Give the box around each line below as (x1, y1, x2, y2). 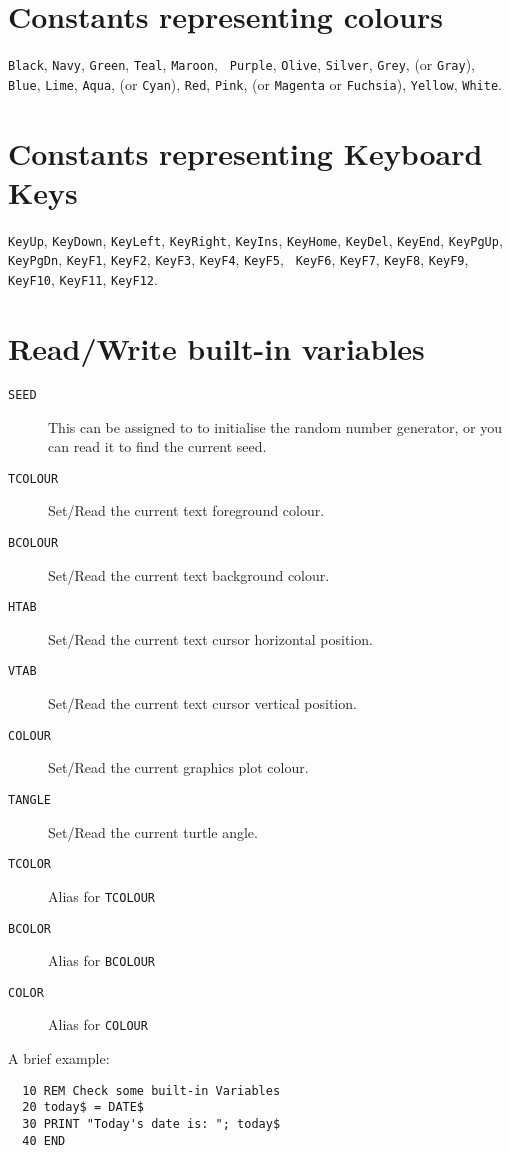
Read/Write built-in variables (8, 327, 425, 368)
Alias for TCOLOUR (48, 885, 156, 906)
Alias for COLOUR (48, 1014, 148, 1035)
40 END (22, 1133, 66, 1148)
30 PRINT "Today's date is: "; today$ (22, 1117, 281, 1132)
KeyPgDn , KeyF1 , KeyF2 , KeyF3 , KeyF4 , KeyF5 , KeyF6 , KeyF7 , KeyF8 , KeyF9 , (8, 249, 469, 270)
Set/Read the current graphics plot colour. (48, 757, 309, 778)
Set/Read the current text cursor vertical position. (48, 693, 357, 714)
